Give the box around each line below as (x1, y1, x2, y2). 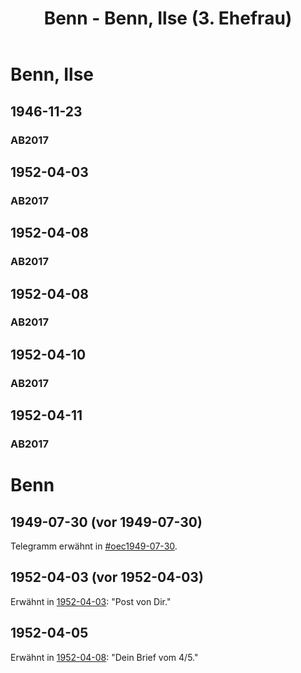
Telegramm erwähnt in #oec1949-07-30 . (10, 540, 178, 552)
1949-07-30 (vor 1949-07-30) (10, 513, 203, 531)
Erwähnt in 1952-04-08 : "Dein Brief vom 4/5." (10, 651, 199, 663)
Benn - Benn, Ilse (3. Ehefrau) (43, 7, 293, 30)
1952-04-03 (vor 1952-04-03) (10, 569, 204, 586)
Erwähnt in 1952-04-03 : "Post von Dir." (10, 595, 172, 607)
